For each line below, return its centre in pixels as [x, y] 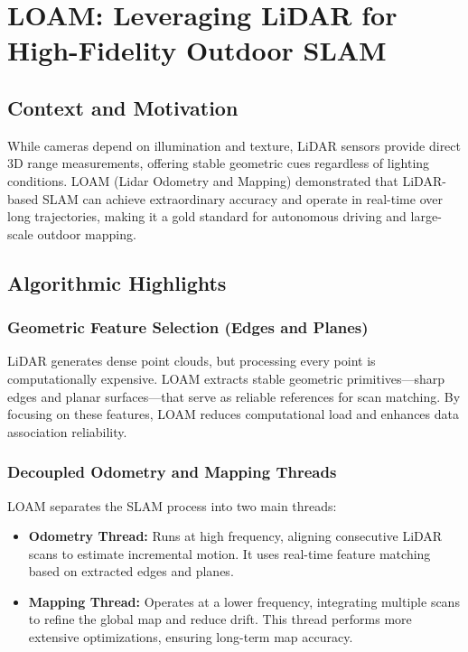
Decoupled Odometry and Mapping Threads [172, 472]
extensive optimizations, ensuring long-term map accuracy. [191, 637]
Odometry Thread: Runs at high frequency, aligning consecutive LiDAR [235, 536]
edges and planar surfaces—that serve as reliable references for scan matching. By [234, 396]
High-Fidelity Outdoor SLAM [197, 50]
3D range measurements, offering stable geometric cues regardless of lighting [219, 163]
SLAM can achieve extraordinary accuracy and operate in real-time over [242, 198]
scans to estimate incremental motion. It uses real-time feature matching [229, 553]
